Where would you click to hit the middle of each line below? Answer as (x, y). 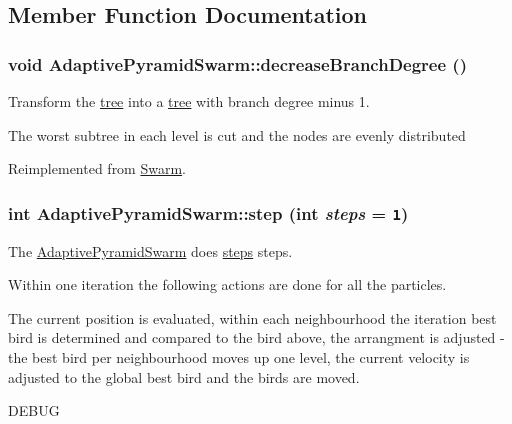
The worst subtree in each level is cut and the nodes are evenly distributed (237, 134)
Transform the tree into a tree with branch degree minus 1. (189, 101)
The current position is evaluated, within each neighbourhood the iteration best (252, 317)
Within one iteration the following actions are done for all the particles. (227, 284)
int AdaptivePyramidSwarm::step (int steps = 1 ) (208, 212)
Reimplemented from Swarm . (97, 168)
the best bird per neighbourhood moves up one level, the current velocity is (239, 356)
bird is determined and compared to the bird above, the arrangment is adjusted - (256, 337)
